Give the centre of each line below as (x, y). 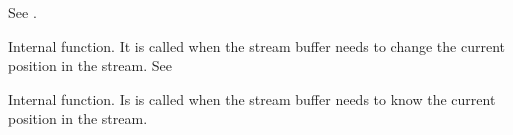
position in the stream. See (90, 65)
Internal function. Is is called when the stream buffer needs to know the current (252, 98)
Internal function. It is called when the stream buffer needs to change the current (257, 45)
